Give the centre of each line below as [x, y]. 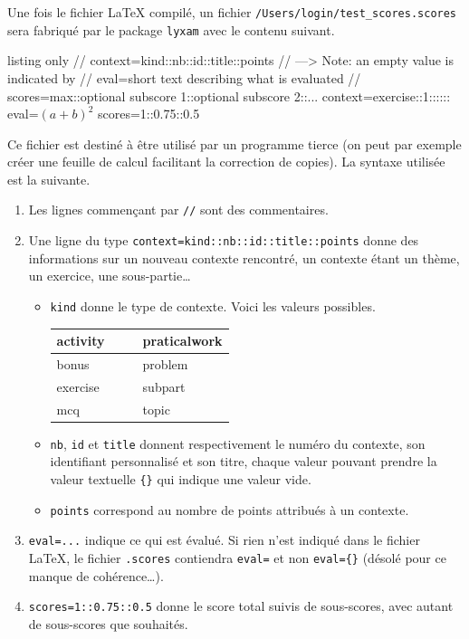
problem [165, 363]
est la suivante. [49, 179]
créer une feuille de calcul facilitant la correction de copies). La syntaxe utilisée [226, 162]
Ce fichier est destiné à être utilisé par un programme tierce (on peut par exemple [234, 143]
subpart [164, 386]
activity [81, 341]
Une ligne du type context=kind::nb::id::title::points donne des [224, 240]
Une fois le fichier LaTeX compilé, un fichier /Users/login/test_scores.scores [232, 12]
